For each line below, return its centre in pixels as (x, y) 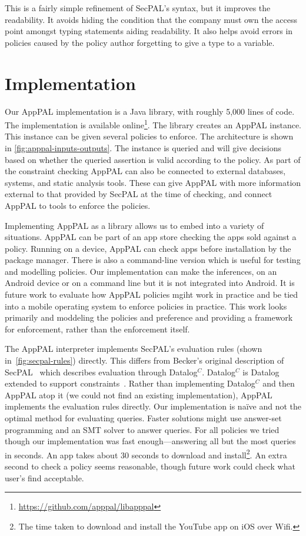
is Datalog (261, 372)
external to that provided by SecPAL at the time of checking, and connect (139, 194)
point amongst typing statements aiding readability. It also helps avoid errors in (149, 31)
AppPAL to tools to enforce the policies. (78, 205)
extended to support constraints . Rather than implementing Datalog (130, 383)
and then (279, 383)
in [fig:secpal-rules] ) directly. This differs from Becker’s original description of (144, 360)
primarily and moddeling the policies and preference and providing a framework (149, 317)
